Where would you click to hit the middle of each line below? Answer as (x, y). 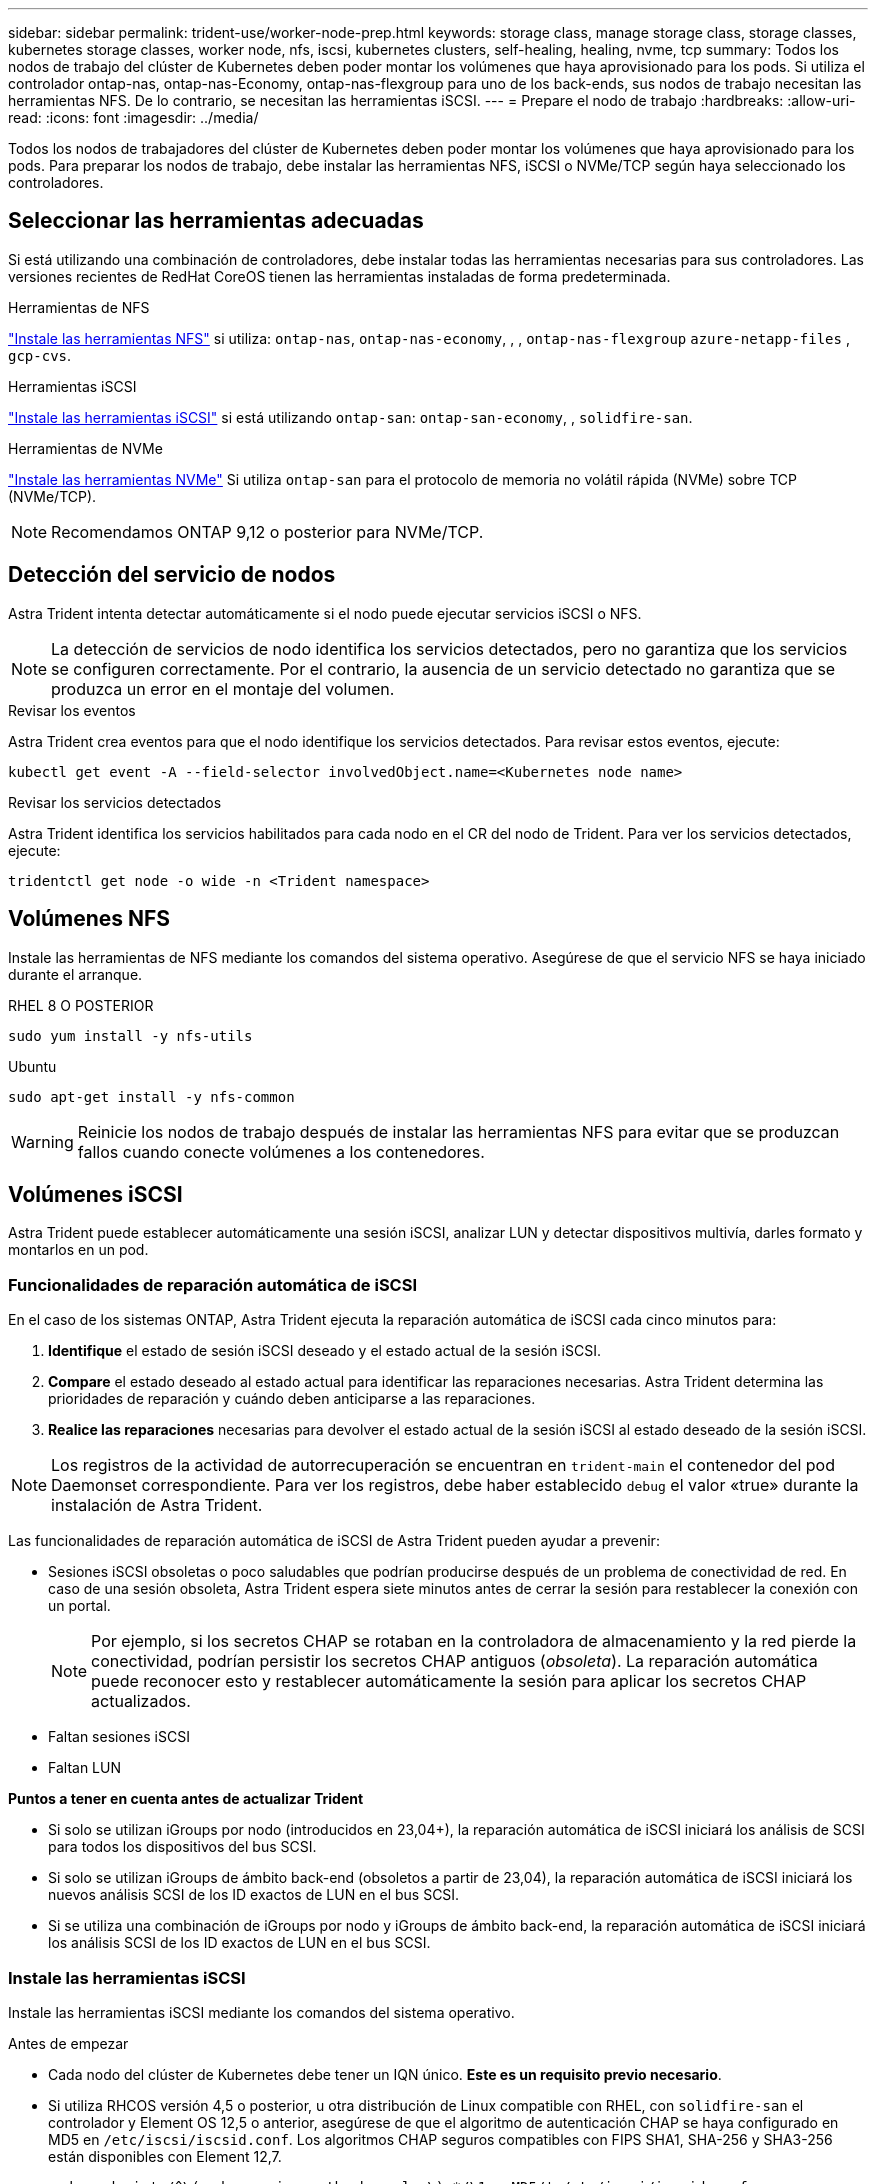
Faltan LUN (84, 1768)
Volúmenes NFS (89, 919)
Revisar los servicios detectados (115, 802)
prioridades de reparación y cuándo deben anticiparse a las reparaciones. (292, 1399)
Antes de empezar (68, 2043)
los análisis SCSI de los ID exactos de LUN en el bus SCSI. (239, 1943)
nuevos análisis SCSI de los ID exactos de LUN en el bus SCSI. (254, 1895)
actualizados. (141, 1701)
